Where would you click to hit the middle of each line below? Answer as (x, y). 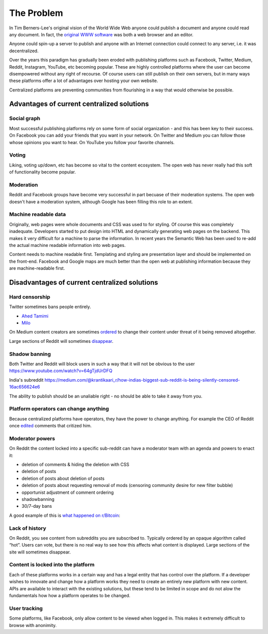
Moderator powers (32, 438)
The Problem (36, 13)
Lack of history (28, 528)
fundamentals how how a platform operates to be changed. (70, 595)
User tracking (26, 608)
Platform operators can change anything (59, 409)
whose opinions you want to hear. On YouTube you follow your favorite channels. (92, 142)
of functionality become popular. (43, 172)
